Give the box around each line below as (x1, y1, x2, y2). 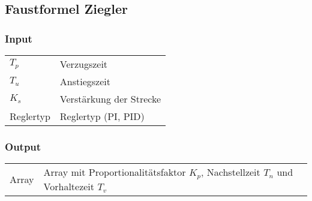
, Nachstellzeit (201, 165, 260, 179)
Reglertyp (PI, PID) (59, 109, 145, 123)
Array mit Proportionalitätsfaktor (43, 165, 186, 179)
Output (5, 139, 41, 154)
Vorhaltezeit (43, 179, 95, 194)
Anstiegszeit (59, 74, 110, 88)
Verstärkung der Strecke (59, 92, 161, 106)
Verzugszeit (59, 57, 108, 71)
